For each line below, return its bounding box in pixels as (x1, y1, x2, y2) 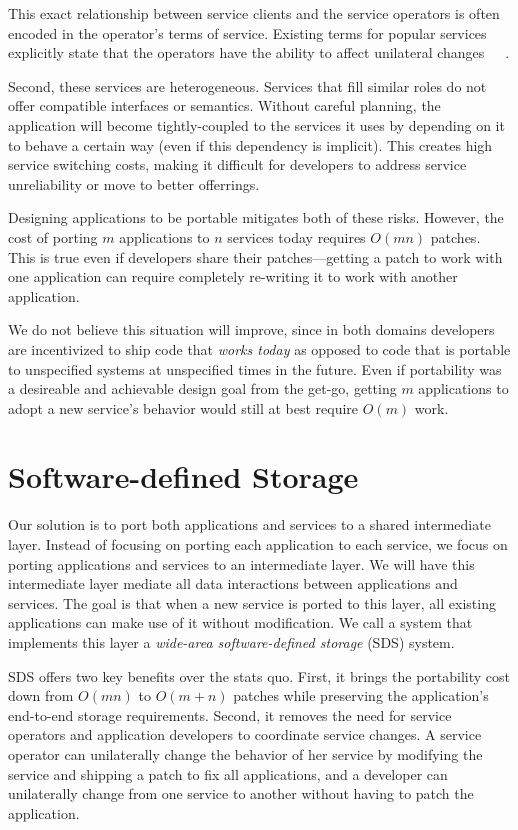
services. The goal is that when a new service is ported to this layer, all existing (8, 592, 496, 613)
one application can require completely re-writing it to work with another (8, 266, 458, 287)
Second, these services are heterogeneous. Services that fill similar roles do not (8, 75, 487, 96)
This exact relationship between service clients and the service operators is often (8, 3, 500, 23)
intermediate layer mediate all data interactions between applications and (8, 573, 458, 594)
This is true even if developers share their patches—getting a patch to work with (8, 246, 503, 267)
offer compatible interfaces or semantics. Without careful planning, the (8, 95, 441, 116)
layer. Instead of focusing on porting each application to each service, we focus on (8, 534, 508, 554)
